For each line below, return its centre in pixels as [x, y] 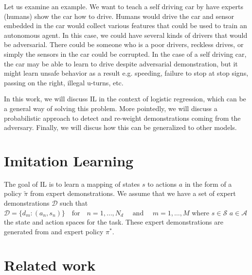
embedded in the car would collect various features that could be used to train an [126, 25]
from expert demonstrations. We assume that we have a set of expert [133, 193]
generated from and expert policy [54, 231]
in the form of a [208, 184]
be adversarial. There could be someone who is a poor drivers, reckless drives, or [124, 44]
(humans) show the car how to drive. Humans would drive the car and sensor [119, 16]
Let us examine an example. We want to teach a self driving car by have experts [124, 6]
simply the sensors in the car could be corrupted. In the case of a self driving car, [125, 54]
